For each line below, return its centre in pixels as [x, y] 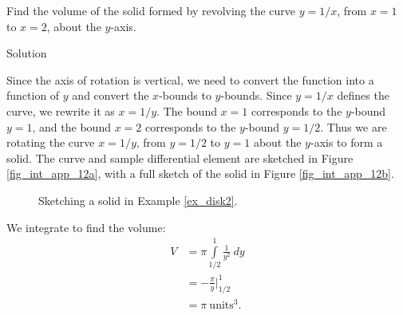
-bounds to [185, 95]
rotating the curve [51, 142]
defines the [363, 95]
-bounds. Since [256, 95]
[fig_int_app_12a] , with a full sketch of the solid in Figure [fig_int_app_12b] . [200, 173]
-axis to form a [346, 142]
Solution [27, 53]
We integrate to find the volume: [86, 227]
